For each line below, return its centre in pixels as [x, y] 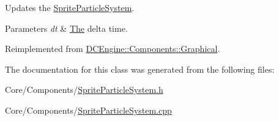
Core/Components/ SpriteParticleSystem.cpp [88, 110]
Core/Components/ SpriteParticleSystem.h [84, 90]
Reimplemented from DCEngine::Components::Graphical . [113, 49]
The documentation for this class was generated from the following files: [140, 69]
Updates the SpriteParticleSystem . [70, 7]
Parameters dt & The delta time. [66, 28]
